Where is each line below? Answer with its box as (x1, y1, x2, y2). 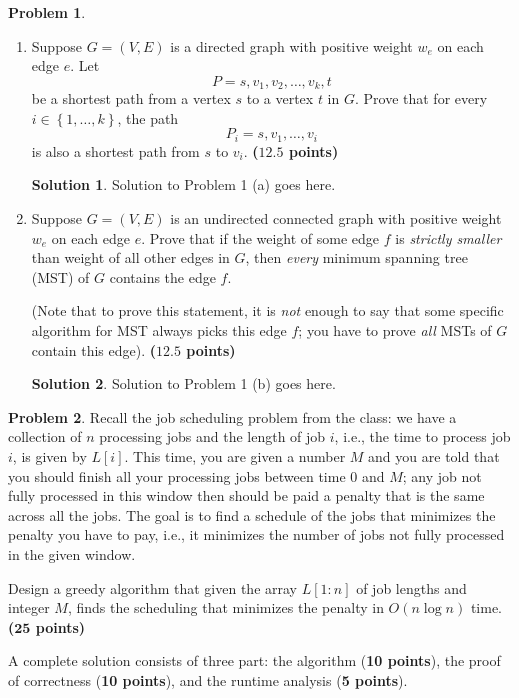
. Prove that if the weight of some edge (141, 227, 380, 248)
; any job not (402, 465, 482, 486)
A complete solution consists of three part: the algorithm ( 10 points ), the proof (8, 650, 501, 671)
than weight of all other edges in (31, 247, 230, 268)
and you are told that (368, 446, 500, 466)
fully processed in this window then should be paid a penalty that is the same (8, 485, 485, 506)
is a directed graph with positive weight (170, 35, 413, 56)
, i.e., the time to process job (334, 426, 511, 447)
